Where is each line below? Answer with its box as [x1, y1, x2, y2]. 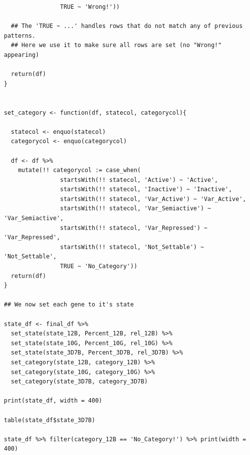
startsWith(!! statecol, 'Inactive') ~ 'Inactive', [60, 186, 232, 193]
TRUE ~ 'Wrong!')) [60, 3, 120, 10]
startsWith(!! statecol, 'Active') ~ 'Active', [60, 176, 218, 183]
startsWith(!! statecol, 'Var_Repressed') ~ [60, 224, 208, 231]
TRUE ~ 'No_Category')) [60, 263, 138, 270]
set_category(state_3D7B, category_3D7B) [11, 378, 148, 385]
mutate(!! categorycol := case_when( [18, 167, 141, 174]
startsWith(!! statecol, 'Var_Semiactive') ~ [60, 205, 211, 212]
